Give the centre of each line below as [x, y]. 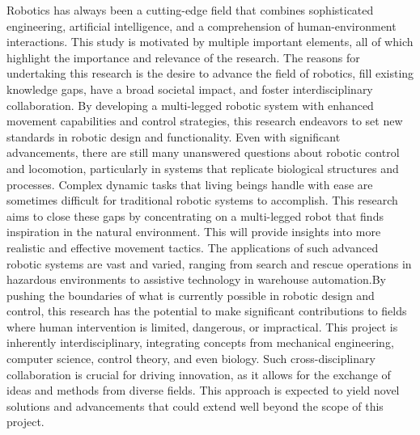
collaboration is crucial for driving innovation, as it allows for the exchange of [199, 374]
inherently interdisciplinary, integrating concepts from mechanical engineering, [200, 342]
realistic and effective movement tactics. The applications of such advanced [193, 247]
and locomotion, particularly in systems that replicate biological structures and [203, 168]
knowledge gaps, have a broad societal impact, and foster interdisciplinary [190, 89]
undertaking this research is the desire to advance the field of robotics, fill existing [210, 73]
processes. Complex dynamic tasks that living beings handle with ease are [190, 184]
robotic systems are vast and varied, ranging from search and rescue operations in [209, 263]
